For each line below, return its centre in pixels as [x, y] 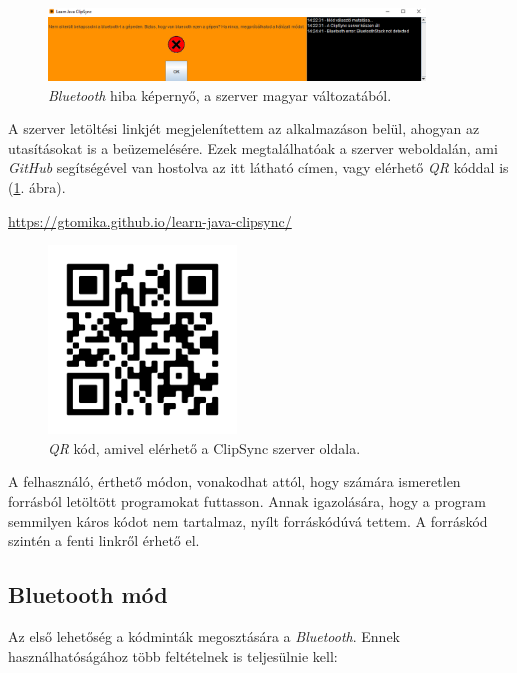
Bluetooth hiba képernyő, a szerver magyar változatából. [220, 94]
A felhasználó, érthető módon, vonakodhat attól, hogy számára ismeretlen [234, 481]
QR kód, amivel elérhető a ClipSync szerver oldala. [204, 447]
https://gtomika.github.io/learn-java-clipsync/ [150, 220]
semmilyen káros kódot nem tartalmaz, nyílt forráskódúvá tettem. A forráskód [248, 520]
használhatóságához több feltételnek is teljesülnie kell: [173, 655]
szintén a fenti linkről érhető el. [104, 540]
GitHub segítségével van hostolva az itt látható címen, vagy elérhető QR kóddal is [258, 167]
